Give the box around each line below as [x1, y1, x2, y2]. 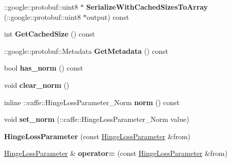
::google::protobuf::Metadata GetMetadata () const [4, 45, 168, 56]
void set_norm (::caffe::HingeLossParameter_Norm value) [4, 114, 189, 124]
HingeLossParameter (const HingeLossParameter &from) [4, 131, 190, 141]
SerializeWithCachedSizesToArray [86, 2, 208, 12]
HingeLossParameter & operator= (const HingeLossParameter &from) [4, 148, 227, 158]
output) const [87, 11, 129, 22]
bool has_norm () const [4, 62, 83, 73]
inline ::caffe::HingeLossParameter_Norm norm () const [4, 96, 180, 107]
